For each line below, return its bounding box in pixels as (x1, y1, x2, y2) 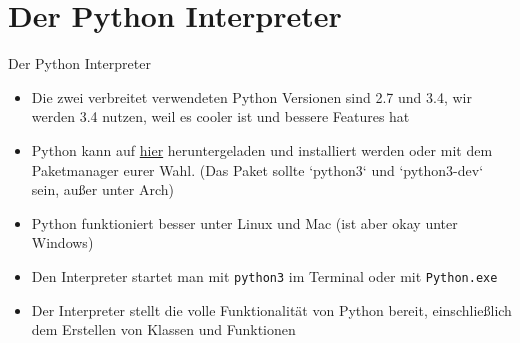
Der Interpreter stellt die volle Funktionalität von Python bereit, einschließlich (31, 299, 512, 320)
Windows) (31, 232, 94, 253)
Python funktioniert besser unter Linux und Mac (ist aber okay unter (31, 212, 458, 233)
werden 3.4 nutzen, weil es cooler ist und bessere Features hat (31, 106, 410, 127)
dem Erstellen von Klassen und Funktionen (31, 319, 296, 340)
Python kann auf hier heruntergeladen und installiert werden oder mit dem (31, 139, 493, 160)
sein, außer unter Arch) (31, 179, 174, 200)
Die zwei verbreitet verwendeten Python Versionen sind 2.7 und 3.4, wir (31, 86, 472, 107)
